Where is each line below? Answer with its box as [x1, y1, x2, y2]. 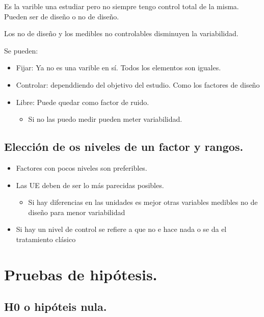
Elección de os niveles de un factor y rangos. [4, 139, 244, 154]
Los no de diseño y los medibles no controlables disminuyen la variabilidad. [4, 28, 239, 39]
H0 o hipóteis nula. [4, 299, 107, 314]
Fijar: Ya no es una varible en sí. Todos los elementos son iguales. [16, 62, 221, 73]
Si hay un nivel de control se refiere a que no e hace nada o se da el [16, 224, 227, 234]
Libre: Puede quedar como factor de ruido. [16, 96, 149, 107]
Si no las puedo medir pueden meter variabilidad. [28, 114, 182, 124]
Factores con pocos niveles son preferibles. [16, 162, 147, 173]
